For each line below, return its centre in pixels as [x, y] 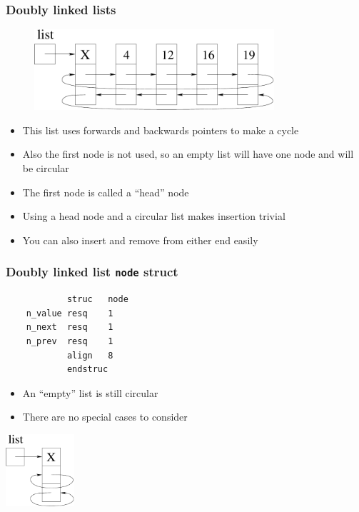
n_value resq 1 [70, 313]
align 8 [90, 355]
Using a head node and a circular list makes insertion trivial [154, 216]
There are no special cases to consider [105, 417]
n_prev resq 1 [70, 341]
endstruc [87, 370]
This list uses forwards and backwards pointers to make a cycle [161, 130]
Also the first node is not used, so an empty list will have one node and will [188, 154]
